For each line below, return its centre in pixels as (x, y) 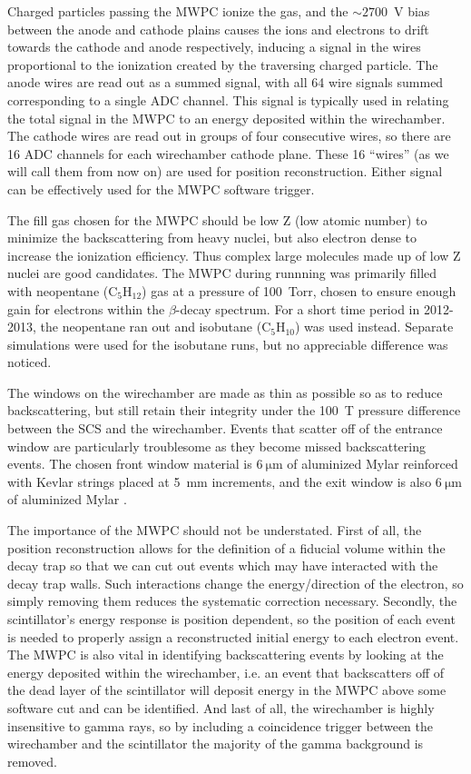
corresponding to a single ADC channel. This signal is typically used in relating (228, 99)
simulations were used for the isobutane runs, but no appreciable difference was (228, 344)
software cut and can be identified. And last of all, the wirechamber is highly (221, 707)
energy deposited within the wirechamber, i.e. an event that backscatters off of (226, 672)
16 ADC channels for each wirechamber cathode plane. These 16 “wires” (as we (228, 153)
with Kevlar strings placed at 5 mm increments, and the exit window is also (220, 481)
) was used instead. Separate (374, 327)
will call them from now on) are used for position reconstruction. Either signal (225, 171)
